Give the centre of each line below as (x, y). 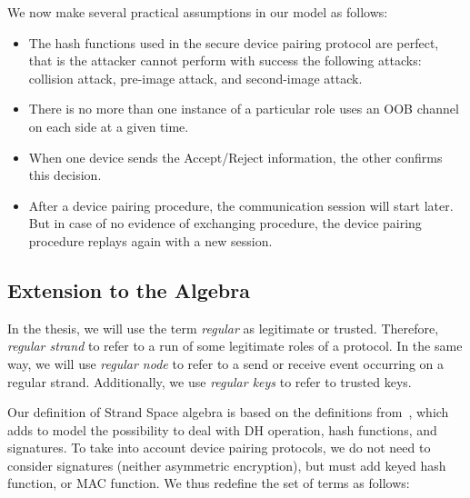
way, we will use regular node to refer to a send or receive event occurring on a (225, 363)
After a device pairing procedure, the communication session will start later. (241, 205)
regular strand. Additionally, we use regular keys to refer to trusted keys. (210, 381)
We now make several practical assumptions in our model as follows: (198, 12)
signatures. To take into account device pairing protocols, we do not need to (219, 448)
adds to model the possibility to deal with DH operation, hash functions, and (222, 429)
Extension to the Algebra (129, 289)
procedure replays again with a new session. (150, 240)
